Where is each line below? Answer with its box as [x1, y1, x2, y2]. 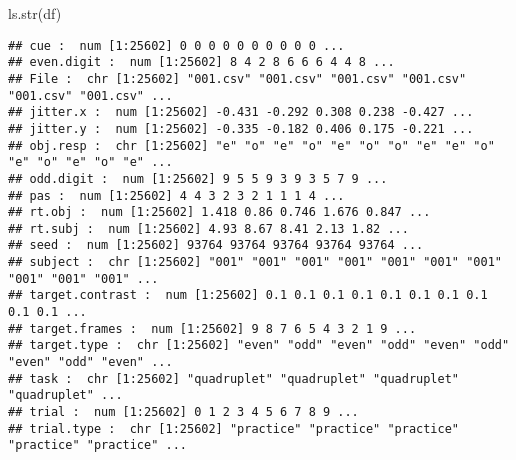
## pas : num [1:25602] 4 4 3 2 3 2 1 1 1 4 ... [8, 188, 345, 203]
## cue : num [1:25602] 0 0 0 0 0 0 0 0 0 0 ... [8, 38, 345, 53]
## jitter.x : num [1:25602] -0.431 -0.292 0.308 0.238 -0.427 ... [8, 105, 474, 120]
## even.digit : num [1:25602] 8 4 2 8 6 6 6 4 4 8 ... [8, 55, 395, 70]
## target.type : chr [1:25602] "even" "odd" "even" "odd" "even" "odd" [8, 338, 510, 353]
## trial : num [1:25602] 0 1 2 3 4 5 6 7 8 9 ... [8, 405, 359, 420]
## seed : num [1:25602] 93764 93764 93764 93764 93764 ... [8, 238, 424, 253]
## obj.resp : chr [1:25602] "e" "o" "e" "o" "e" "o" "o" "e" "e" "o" [8, 138, 495, 153]
